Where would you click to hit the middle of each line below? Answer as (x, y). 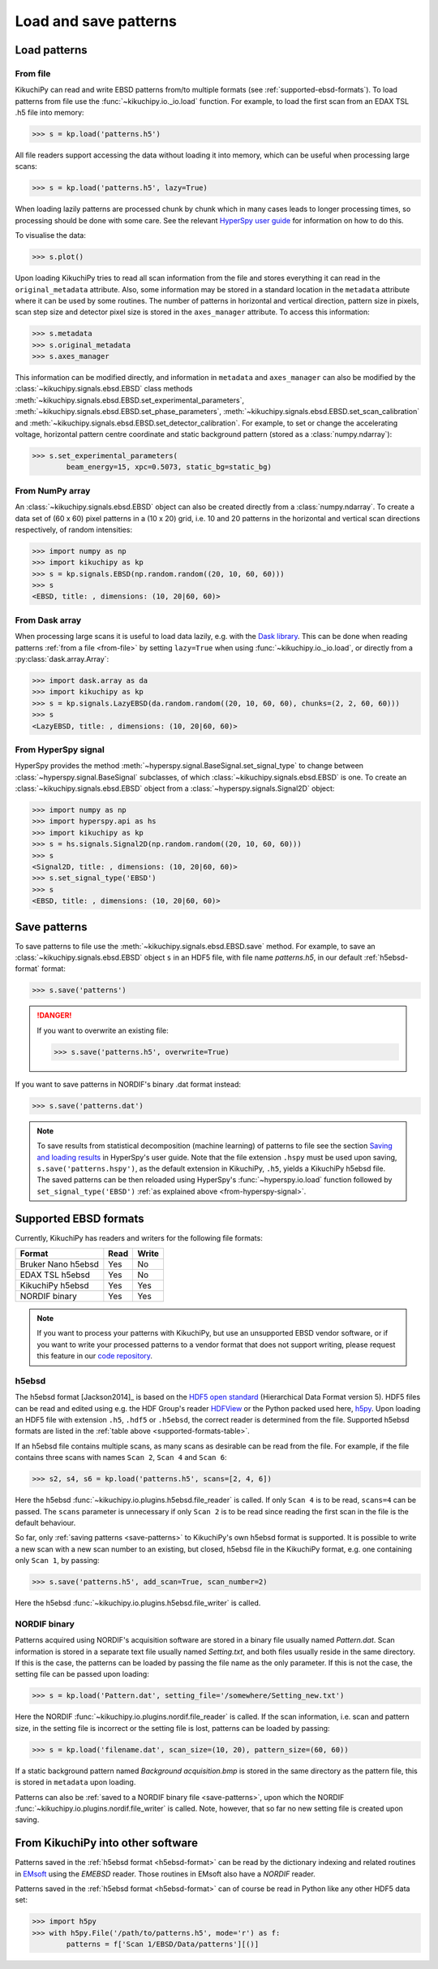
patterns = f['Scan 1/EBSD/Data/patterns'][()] (163, 1944)
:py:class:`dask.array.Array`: (62, 659)
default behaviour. (45, 1523)
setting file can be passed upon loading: (82, 1674)
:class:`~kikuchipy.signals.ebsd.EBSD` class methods (104, 389)
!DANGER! (54, 1016)
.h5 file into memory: (49, 113)
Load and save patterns (96, 21)
